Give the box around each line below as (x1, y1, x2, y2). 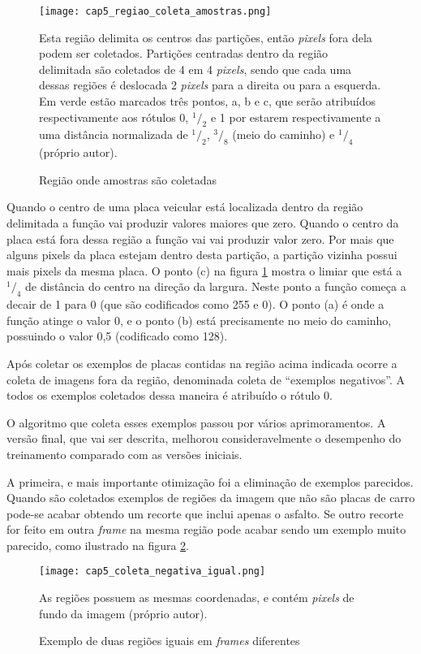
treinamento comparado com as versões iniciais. (6, 445, 243, 462)
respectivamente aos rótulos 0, (39, 108, 189, 125)
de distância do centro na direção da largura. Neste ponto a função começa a (25, 278, 406, 295)
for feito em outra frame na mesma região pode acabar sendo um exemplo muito (6, 521, 406, 538)
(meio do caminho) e (232, 126, 335, 143)
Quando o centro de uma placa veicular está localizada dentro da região (6, 198, 363, 215)
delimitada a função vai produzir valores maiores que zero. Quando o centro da (6, 214, 399, 231)
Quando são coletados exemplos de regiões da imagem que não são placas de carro (6, 489, 415, 506)
